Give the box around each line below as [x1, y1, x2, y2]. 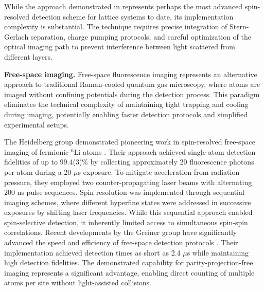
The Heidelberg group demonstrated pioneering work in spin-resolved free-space [4, 136, 255, 147]
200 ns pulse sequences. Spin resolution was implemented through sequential [4, 187, 244, 197]
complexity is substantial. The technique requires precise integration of [4, 21, 227, 32]
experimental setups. [4, 119, 69, 130]
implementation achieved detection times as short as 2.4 [4, 247, 181, 258]
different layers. [4, 51, 52, 62]
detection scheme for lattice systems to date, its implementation [31, 11, 234, 22]
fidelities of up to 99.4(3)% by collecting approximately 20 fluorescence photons [4, 156, 254, 167]
